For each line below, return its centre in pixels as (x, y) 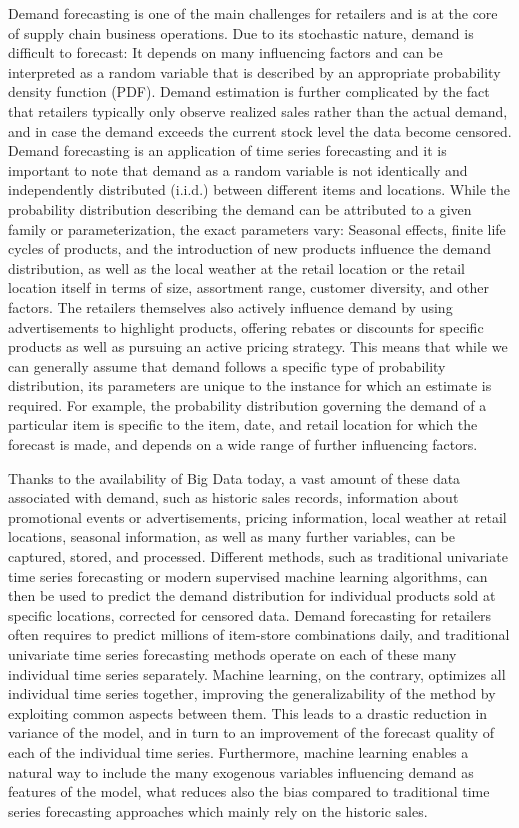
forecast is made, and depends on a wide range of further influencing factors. (243, 444)
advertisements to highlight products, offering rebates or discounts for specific (246, 326)
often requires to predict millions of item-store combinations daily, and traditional (259, 634)
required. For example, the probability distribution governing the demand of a (247, 404)
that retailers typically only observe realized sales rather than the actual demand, (258, 110)
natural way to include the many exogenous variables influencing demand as (241, 771)
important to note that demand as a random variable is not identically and (238, 169)
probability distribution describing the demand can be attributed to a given (240, 208)
